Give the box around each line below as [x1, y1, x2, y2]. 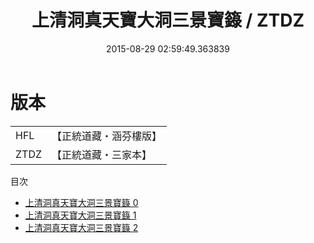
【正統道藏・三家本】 [51, 147, 153, 161]
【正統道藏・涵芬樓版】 [51, 129, 163, 143]
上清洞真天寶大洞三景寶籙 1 [24, 209, 137, 221]
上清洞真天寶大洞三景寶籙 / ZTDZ [31, 9, 305, 32]
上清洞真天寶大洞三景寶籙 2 [24, 221, 139, 233]
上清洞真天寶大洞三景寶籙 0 [24, 196, 139, 208]
